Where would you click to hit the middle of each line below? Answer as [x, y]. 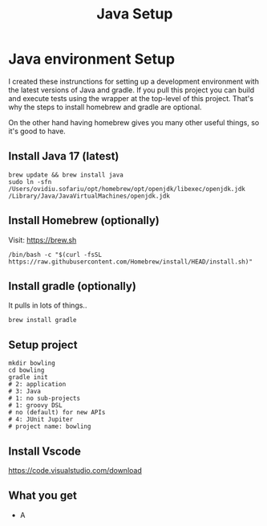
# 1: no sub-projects [44, 398]
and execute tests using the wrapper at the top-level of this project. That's [131, 98]
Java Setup [135, 14]
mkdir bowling [32, 363]
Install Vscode [45, 451]
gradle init [28, 377]
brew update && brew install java [66, 175]
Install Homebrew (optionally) [84, 220]
